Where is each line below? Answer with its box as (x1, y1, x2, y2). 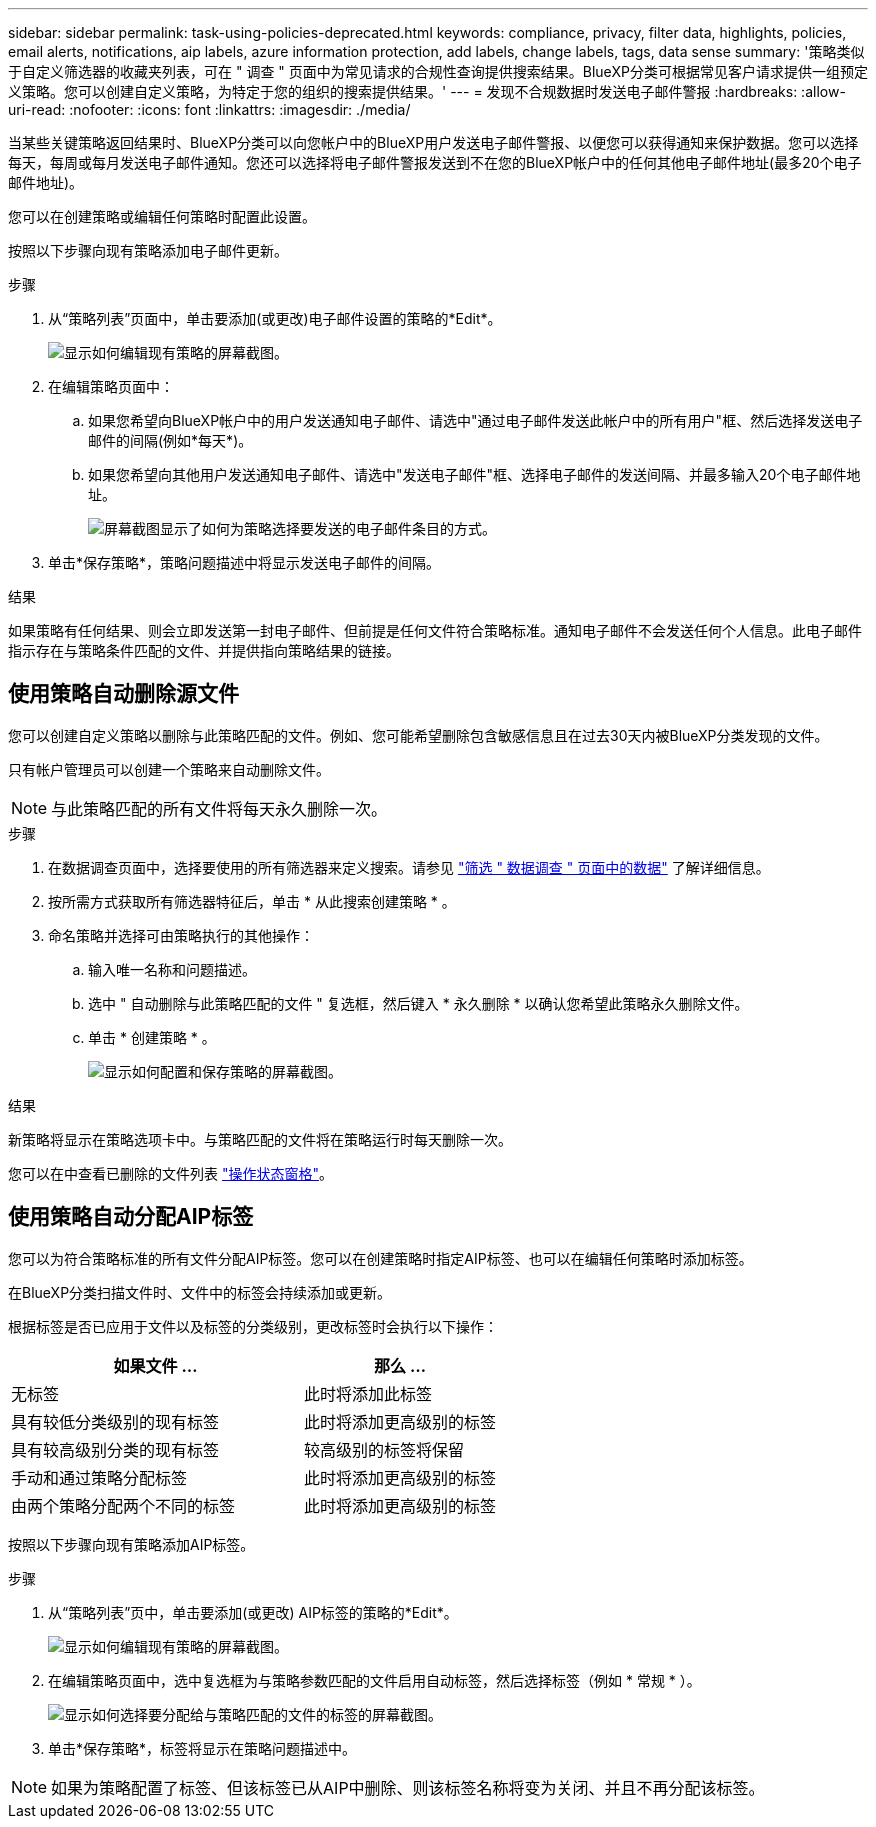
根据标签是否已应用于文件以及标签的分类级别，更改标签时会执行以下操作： (8, 1317, 498, 1335)
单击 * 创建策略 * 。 (88, 1028, 216, 1046)
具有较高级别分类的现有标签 (11, 1439, 220, 1460)
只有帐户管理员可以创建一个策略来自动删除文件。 (8, 760, 330, 778)
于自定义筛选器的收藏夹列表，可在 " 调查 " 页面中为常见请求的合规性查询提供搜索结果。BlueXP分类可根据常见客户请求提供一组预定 (8, 63, 868, 80)
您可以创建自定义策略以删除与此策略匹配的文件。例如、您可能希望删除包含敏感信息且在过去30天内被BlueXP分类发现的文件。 (8, 726, 829, 744)
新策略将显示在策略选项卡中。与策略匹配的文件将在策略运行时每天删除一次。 (8, 1130, 512, 1148)
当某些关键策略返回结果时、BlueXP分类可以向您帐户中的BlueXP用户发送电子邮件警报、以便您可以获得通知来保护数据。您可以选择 (8, 134, 859, 151)
